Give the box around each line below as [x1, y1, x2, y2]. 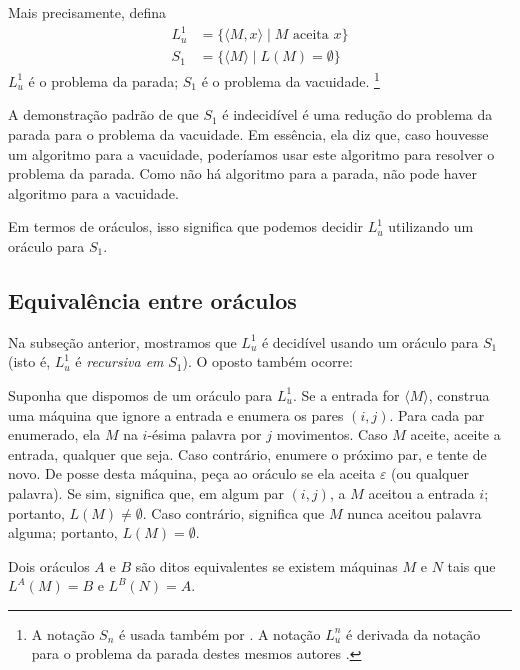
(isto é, [8, 351, 51, 372]
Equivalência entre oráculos [8, 284, 297, 315]
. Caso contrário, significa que [142, 502, 325, 523]
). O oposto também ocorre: [182, 351, 353, 372]
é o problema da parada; [28, 70, 179, 91]
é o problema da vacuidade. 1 [201, 68, 380, 91]
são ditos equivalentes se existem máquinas [135, 555, 398, 576]
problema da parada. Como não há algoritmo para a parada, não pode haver [8, 163, 477, 184]
